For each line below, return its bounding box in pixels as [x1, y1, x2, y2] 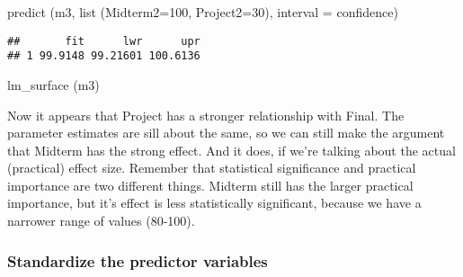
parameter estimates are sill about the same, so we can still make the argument [7, 123, 445, 142]
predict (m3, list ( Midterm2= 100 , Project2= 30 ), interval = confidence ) [7, 3, 398, 21]
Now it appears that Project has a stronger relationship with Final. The [7, 105, 405, 124]
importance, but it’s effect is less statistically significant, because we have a [7, 193, 422, 212]
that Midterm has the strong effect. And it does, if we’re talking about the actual [7, 140, 456, 159]
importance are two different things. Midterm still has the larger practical [7, 175, 414, 194]
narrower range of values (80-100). [7, 211, 195, 230]
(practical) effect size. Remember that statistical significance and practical [7, 158, 416, 177]
